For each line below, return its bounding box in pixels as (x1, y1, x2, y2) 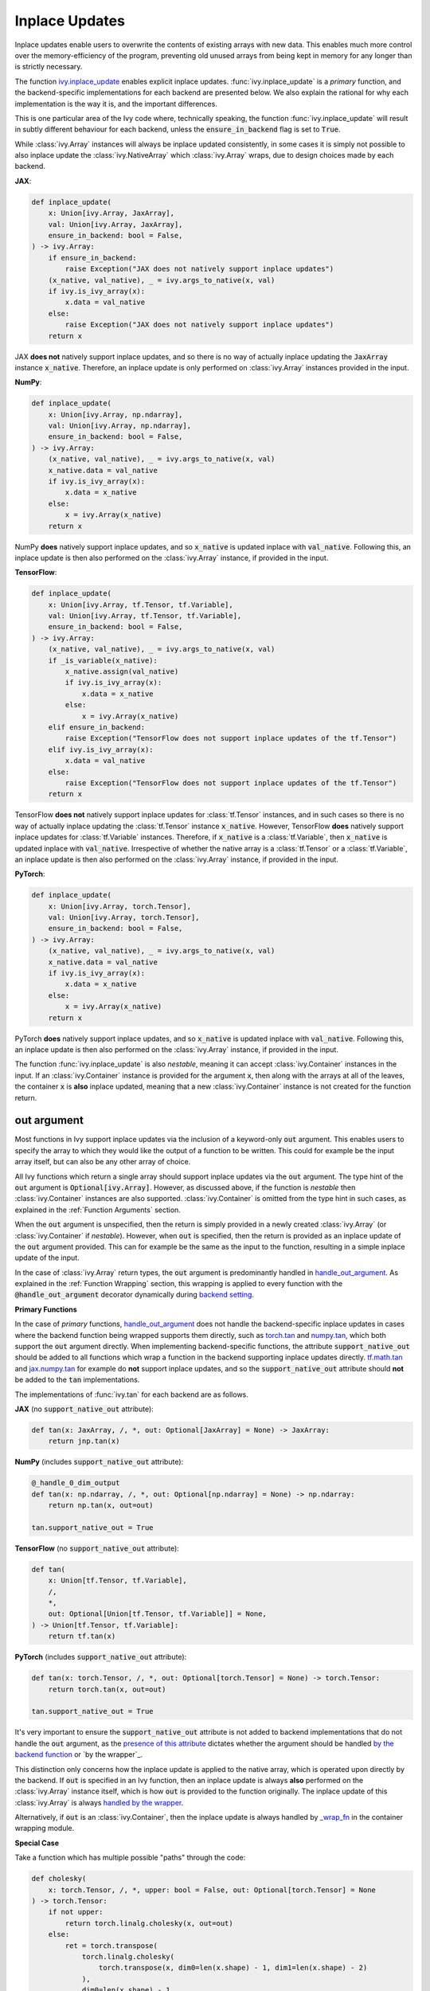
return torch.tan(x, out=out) (48, 1684, 166, 1694)
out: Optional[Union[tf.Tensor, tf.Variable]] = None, (48, 1610, 267, 1618)
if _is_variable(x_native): (48, 655, 158, 665)
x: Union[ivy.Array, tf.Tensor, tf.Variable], (48, 600, 234, 609)
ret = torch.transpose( (64, 1941, 158, 1950)
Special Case (14, 1838, 60, 1848)
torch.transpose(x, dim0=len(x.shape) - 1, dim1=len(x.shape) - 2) (98, 1963, 368, 1973)
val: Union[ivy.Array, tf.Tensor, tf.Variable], (48, 612, 242, 620)
